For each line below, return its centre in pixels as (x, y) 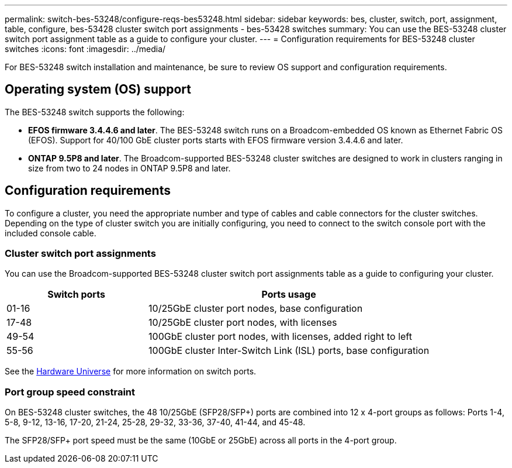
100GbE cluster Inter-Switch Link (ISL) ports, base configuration (289, 351)
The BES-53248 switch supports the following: (95, 112)
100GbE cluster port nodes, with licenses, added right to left (280, 337)
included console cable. (51, 233)
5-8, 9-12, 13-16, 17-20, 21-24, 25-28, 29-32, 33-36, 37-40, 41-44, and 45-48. (155, 422)
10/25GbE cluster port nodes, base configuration (256, 309)
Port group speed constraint (70, 392)
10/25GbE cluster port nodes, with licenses (243, 323)
